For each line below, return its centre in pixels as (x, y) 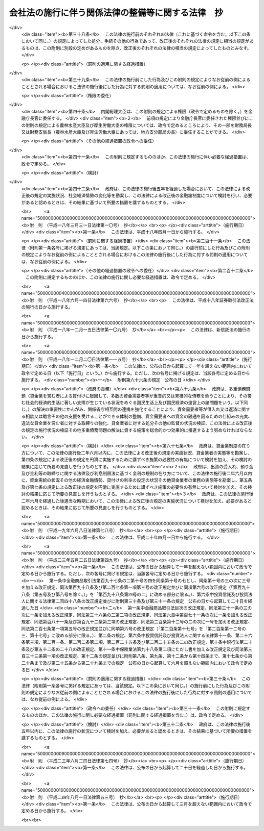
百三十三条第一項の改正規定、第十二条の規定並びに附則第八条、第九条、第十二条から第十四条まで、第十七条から (135, 656)
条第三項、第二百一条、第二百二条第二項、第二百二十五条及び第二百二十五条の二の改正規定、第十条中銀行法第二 (135, 642)
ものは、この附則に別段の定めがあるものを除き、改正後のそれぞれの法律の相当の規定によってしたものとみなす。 (138, 48)
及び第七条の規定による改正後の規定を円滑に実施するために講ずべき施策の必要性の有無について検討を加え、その (134, 487)
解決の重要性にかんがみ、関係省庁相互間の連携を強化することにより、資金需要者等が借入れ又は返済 (137, 409)
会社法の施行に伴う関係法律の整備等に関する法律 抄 (116, 13)
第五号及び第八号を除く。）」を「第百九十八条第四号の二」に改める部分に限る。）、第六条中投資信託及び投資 (141, 594)
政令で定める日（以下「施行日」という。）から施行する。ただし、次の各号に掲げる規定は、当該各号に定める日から (136, 373)
